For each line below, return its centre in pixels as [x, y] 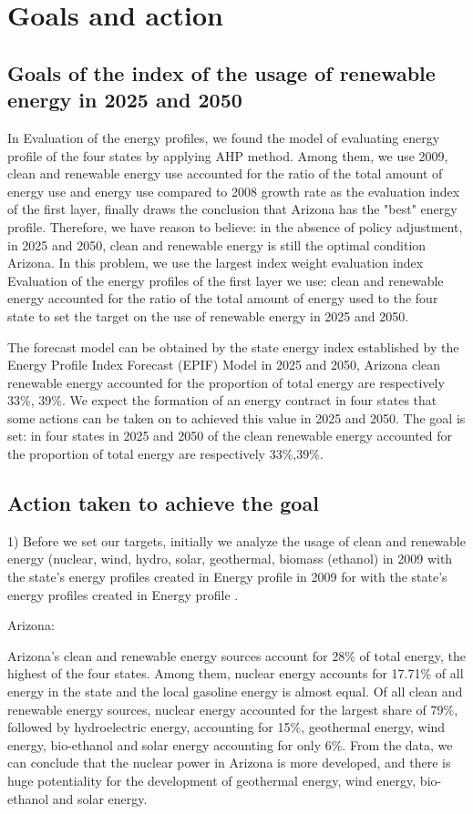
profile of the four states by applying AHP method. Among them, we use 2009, [228, 155]
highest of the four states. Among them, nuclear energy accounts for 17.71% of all [236, 673]
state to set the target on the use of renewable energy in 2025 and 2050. [208, 315]
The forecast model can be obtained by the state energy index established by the [233, 346]
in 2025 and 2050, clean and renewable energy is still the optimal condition [217, 244]
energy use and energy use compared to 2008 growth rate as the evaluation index [234, 191]
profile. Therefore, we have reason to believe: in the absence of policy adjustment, [235, 226]
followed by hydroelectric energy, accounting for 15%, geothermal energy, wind [226, 727]
